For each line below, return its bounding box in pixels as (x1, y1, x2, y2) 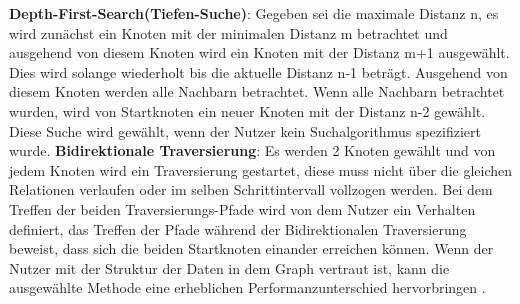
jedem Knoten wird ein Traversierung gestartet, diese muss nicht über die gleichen (9, 159, 513, 180)
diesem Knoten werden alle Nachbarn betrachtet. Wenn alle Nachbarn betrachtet (9, 81, 505, 102)
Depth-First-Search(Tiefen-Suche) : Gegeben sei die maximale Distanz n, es (9, 3, 499, 23)
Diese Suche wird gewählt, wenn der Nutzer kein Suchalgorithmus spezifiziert (9, 120, 481, 141)
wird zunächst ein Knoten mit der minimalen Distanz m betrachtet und (9, 22, 448, 43)
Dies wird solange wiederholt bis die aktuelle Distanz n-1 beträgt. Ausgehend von (9, 61, 508, 82)
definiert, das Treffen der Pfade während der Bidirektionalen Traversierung (9, 218, 467, 239)
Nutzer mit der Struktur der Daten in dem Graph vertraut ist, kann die (9, 257, 450, 278)
